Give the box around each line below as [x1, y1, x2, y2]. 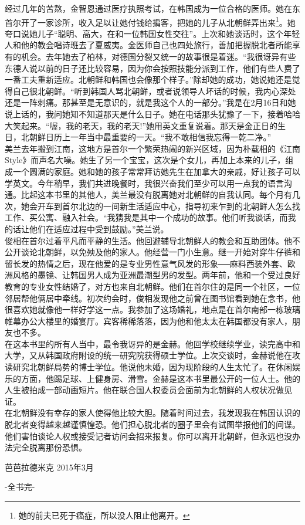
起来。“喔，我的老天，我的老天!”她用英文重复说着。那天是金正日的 [21, 119, 278, 131]
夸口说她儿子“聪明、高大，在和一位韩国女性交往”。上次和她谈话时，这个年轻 [5, 27, 300, 39]
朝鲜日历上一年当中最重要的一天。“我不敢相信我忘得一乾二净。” [29, 131, 272, 143]
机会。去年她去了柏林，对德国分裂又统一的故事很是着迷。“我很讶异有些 [21, 50, 296, 63]
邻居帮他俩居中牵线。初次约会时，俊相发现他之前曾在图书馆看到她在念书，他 [5, 292, 300, 304]
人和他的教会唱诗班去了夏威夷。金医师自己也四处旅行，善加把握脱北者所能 [5, 39, 292, 51]
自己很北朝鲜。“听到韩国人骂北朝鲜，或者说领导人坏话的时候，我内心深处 [12, 84, 296, 97]
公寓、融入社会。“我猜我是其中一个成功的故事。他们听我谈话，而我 [37, 211, 296, 223]
